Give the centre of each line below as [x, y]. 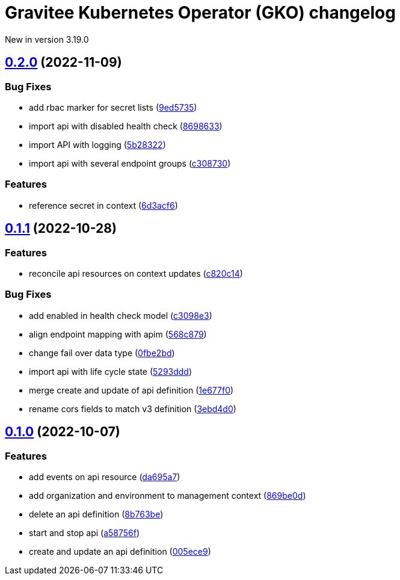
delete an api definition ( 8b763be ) [96, 514]
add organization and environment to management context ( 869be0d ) [168, 495]
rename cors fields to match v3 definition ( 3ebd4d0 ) [133, 409]
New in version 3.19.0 [47, 39]
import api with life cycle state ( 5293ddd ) [111, 371]
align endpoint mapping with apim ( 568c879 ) [118, 334]
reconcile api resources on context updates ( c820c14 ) [136, 273]
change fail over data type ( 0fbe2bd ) [102, 353]
